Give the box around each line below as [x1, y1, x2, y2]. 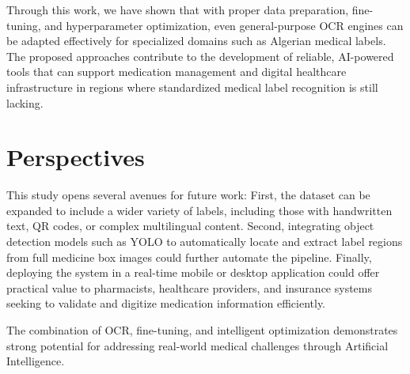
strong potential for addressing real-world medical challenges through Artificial [6, 337, 389, 353]
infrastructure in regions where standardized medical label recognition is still [6, 78, 378, 95]
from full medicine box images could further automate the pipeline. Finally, [6, 248, 372, 265]
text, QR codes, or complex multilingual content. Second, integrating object [6, 217, 374, 234]
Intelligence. [6, 353, 65, 369]
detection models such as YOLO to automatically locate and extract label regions [6, 233, 403, 250]
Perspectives [6, 141, 145, 173]
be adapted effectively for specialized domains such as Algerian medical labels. [6, 32, 386, 49]
